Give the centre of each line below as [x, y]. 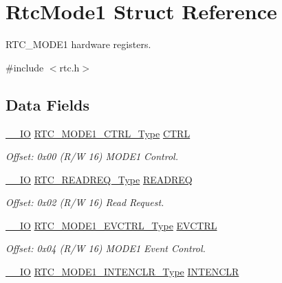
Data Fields [48, 104]
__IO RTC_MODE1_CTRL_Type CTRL [98, 133]
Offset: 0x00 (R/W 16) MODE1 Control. [92, 156]
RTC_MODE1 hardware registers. [78, 44]
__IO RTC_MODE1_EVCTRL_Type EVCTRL [111, 225]
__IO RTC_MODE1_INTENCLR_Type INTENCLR [122, 272]
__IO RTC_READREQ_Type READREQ [99, 179]
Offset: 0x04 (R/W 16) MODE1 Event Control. [106, 248]
